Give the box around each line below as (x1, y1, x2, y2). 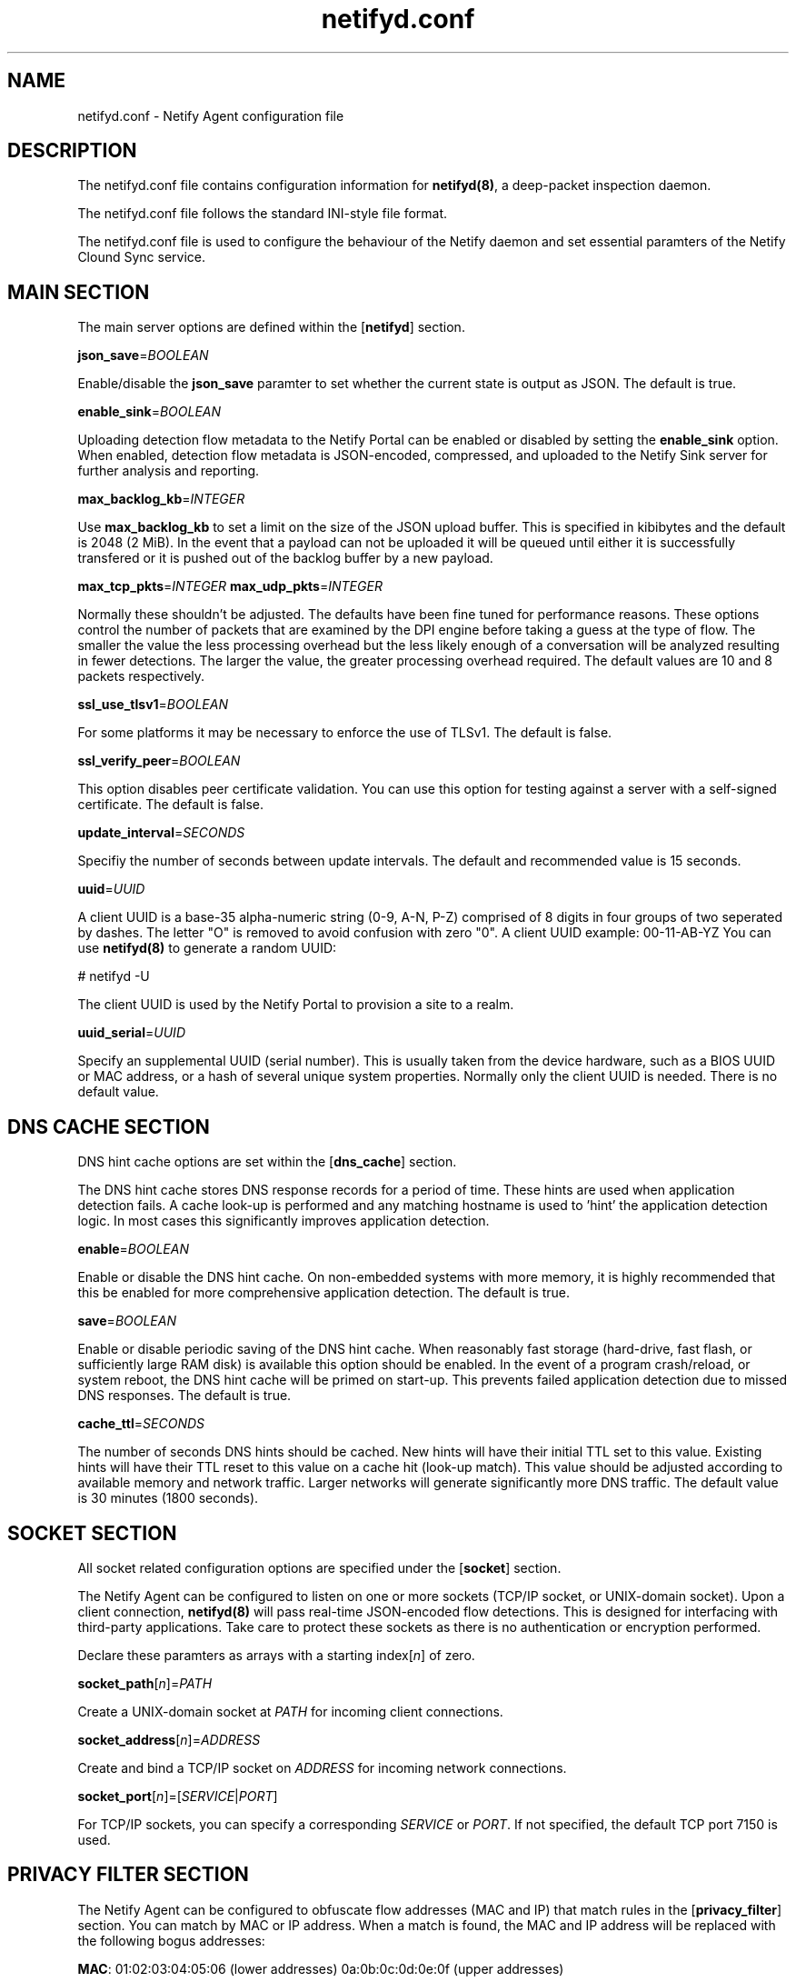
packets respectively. (77, 668, 205, 685)
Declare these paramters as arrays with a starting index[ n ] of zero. (77, 1647, 475, 1663)
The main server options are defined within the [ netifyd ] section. (77, 319, 465, 335)
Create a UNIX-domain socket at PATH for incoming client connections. (77, 1703, 503, 1719)
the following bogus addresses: (77, 1932, 265, 1948)
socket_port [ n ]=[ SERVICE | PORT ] (77, 1787, 278, 1804)
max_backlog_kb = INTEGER (77, 491, 245, 507)
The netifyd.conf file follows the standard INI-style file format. (77, 205, 448, 222)
